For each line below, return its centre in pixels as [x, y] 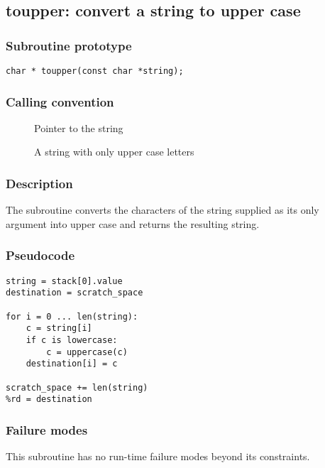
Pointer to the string [79, 127]
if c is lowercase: [72, 340]
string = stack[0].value [64, 281]
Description [39, 183]
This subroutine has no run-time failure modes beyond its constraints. [158, 456]
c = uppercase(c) [87, 352]
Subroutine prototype [69, 45]
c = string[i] [59, 328]
